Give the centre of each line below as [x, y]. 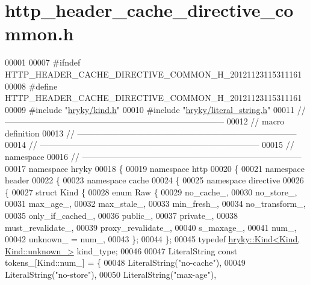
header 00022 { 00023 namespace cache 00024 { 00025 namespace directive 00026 [154, 180]
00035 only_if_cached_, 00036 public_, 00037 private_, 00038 [122, 216]
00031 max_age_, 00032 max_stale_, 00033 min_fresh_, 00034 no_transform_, [155, 204]
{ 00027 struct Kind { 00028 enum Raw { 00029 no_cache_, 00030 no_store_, [151, 192]
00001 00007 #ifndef [43, 62]
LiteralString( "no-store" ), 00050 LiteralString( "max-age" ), [111, 274]
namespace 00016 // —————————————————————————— [153, 157]
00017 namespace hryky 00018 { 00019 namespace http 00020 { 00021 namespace [155, 168]
